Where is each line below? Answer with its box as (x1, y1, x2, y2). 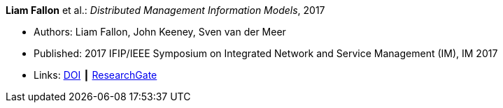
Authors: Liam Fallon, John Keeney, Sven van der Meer (34, 26, 286, 38)
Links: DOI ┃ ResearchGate (34, 69, 157, 81)
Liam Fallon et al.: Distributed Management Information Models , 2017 (6, 4, 325, 16)
